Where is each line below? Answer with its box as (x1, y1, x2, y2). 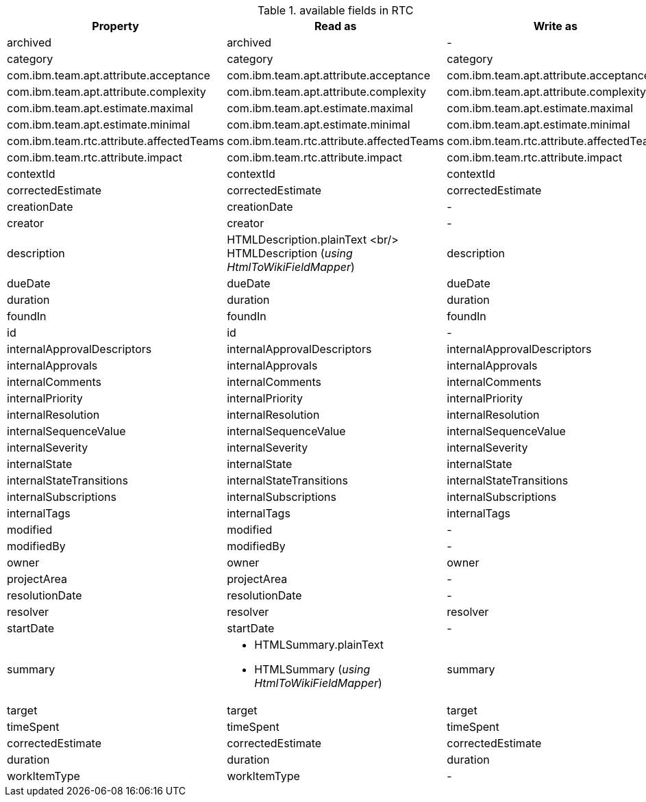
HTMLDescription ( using (227, 246, 353, 260)
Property (92, 19, 139, 33)
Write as (533, 19, 577, 33)
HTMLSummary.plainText (254, 638, 384, 651)
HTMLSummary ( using (254, 662, 371, 676)
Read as (314, 19, 357, 33)
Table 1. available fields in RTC (257, 3, 414, 17)
